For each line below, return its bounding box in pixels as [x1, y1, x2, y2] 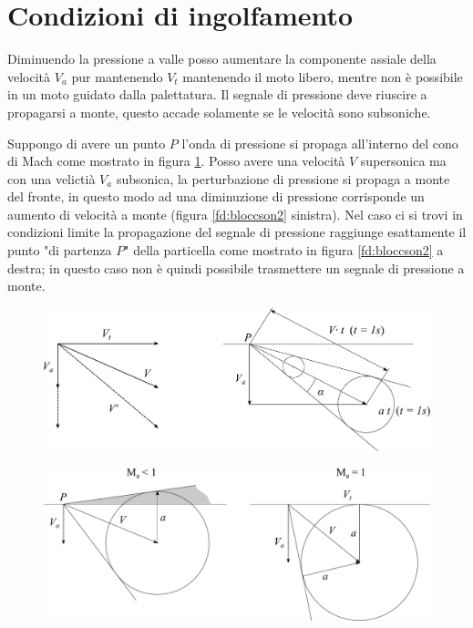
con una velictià [7, 169, 96, 188]
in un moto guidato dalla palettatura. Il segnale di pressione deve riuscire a [7, 85, 427, 104]
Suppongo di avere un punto [7, 133, 166, 152]
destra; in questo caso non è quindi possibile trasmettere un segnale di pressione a [7, 258, 465, 277]
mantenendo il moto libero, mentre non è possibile [182, 67, 463, 86]
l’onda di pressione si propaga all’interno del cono [181, 133, 458, 152]
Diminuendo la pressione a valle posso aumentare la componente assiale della [7, 49, 437, 68]
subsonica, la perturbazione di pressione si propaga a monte [116, 169, 450, 188]
